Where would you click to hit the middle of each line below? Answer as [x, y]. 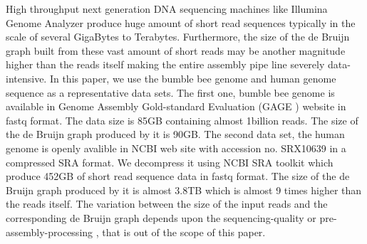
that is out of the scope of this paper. [184, 232]
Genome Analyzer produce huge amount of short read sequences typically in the [181, 22]
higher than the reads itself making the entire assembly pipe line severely [165, 64]
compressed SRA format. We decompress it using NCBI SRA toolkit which [170, 162]
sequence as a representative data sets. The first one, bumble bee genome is [170, 92]
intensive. [26, 78]
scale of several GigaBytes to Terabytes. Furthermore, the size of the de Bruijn [178, 37]
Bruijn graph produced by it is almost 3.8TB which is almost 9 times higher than [184, 190]
